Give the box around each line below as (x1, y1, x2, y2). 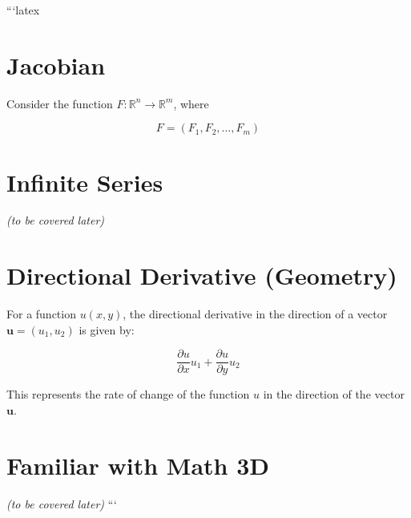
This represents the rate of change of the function (6, 386, 250, 403)
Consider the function (6, 95, 113, 111)
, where (173, 95, 209, 111)
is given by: (79, 321, 135, 338)
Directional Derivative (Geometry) (6, 259, 397, 292)
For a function (6, 306, 76, 322)
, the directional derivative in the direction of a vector (123, 306, 388, 322)
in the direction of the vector (263, 386, 405, 403)
